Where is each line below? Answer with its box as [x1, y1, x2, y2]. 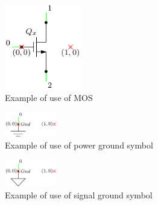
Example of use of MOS [5, 91, 93, 104]
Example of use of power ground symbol [5, 138, 153, 151]
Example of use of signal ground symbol [5, 188, 153, 201]
